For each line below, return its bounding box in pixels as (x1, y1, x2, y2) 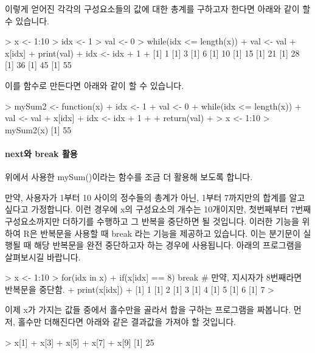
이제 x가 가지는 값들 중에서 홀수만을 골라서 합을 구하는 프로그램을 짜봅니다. (5, 303, 291, 316)
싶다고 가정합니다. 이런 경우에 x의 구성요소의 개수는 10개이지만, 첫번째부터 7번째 (5, 203, 311, 215)
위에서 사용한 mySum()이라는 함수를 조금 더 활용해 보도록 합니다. (5, 170, 253, 183)
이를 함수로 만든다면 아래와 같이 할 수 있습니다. (5, 79, 184, 91)
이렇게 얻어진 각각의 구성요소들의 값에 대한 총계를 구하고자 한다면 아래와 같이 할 (5, 2, 311, 15)
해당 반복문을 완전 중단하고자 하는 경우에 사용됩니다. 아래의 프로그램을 (33, 239, 302, 251)
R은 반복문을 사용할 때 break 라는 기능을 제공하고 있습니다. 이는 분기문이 (23, 226, 300, 239)
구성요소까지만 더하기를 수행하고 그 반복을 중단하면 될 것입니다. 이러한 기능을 (5, 214, 299, 227)
